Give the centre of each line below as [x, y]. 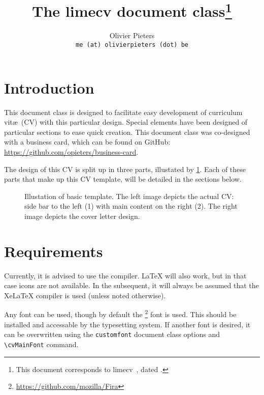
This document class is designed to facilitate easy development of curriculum [123, 112]
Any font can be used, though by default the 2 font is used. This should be [120, 314]
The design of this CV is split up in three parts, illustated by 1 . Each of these [125, 169]
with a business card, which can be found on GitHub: [87, 142]
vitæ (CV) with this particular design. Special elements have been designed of [126, 122]
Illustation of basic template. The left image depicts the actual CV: [129, 196]
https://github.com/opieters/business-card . [71, 152]
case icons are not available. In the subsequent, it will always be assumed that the [131, 285]
